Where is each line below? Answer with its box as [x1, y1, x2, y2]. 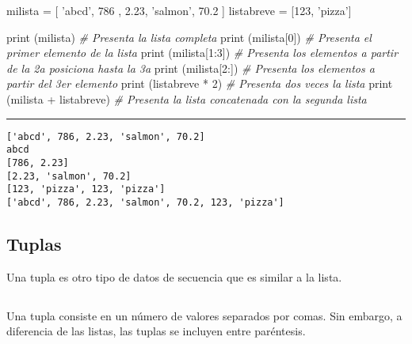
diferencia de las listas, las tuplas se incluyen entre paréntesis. [6, 323, 306, 339]
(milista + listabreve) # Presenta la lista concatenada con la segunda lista [6, 90, 367, 107]
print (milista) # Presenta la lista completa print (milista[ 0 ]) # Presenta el [6, 28, 372, 45]
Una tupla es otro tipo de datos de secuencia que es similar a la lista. [6, 268, 342, 285]
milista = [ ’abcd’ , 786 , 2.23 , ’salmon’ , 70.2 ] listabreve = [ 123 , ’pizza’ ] [6, 2, 352, 18]
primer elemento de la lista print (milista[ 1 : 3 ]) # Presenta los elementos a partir [6, 44, 399, 61]
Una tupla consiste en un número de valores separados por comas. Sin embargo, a [6, 307, 402, 323]
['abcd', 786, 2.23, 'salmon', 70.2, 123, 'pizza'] [6, 196, 284, 208]
